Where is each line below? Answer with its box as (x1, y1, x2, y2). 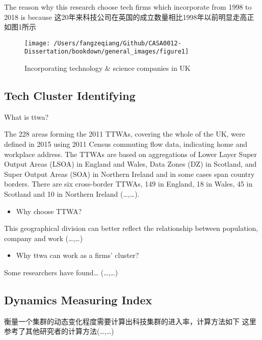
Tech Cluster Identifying (4, 88, 136, 103)
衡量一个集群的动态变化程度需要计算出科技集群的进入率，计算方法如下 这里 (4, 316, 256, 326)
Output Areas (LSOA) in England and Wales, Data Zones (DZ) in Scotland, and (4, 159, 257, 169)
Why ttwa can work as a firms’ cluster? (16, 250, 139, 260)
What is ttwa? (4, 111, 49, 122)
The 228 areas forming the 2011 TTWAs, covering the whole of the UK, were (4, 128, 245, 139)
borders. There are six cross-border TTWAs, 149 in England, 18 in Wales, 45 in (4, 178, 253, 189)
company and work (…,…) (4, 232, 83, 243)
